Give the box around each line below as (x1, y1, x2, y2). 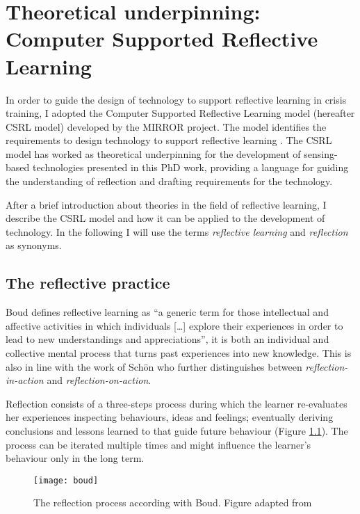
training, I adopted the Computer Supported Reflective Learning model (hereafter (6, 106, 355, 120)
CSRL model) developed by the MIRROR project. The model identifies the (6, 119, 327, 134)
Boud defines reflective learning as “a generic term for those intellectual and (6, 305, 329, 319)
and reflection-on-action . (47, 373, 152, 387)
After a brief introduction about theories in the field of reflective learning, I (6, 197, 327, 211)
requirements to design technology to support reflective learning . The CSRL (6, 133, 332, 147)
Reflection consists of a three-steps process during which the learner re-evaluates (6, 396, 347, 410)
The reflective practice (6, 272, 170, 294)
